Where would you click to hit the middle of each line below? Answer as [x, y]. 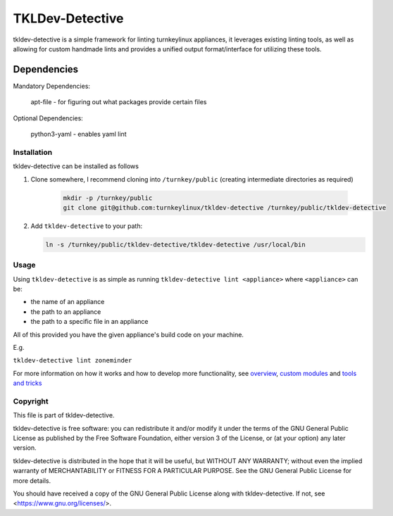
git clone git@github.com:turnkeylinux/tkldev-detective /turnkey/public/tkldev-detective [225, 207]
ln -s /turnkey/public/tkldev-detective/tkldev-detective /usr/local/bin [175, 244]
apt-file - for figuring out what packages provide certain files [119, 102]
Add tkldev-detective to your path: [87, 226]
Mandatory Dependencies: [52, 86]
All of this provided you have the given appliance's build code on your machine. [129, 334]
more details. [32, 480]
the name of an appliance [68, 302]
